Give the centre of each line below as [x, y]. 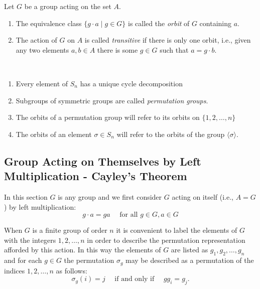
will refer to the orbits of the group [171, 134]
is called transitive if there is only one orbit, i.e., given [168, 40]
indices [15, 270]
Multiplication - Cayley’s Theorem [96, 176]
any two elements [42, 49]
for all [129, 215]
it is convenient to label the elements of [177, 230]
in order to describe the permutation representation [166, 240]
